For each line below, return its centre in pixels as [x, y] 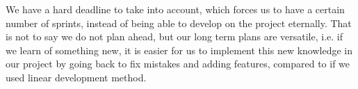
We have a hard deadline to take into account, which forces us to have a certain [175, 9]
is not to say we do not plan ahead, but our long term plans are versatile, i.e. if [174, 37]
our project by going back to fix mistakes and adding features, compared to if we [178, 64]
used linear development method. [76, 77]
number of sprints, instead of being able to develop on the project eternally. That [179, 23]
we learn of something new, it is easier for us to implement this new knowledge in [179, 50]
